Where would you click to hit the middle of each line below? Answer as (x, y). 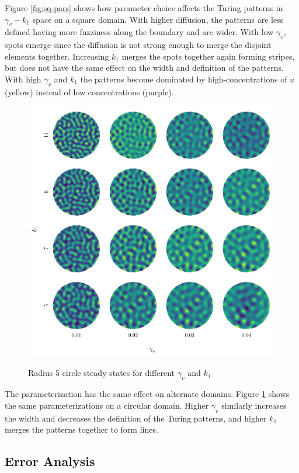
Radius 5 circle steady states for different (102, 373)
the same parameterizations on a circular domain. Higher (107, 405)
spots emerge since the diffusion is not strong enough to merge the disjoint (138, 45)
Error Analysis (50, 461)
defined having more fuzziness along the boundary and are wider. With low (139, 32)
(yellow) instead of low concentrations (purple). (89, 92)
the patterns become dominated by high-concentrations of (184, 79)
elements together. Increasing (57, 56)
